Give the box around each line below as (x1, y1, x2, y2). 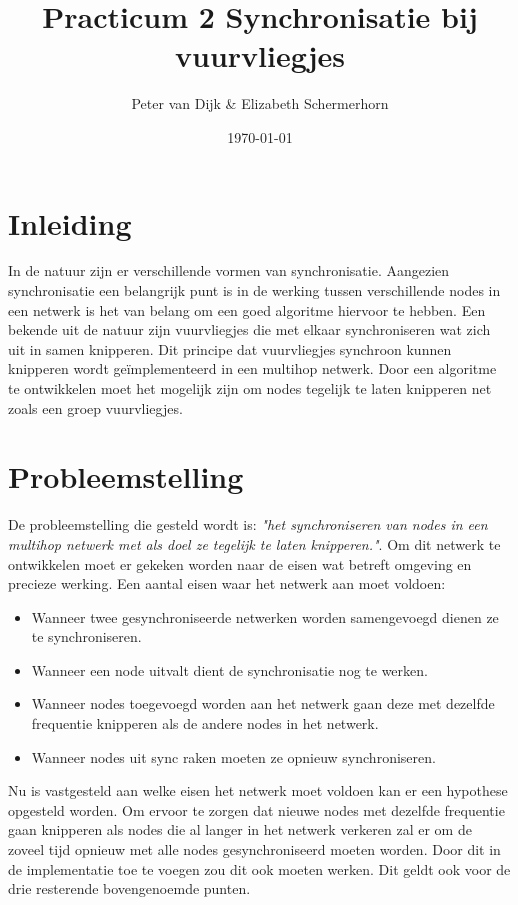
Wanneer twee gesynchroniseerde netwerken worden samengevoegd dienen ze (31, 606, 499, 627)
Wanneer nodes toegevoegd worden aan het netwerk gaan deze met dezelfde (31, 693, 495, 714)
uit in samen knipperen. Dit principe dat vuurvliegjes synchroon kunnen (8, 338, 452, 359)
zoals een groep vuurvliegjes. (8, 397, 183, 418)
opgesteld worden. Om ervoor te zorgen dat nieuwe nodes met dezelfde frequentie (8, 799, 505, 820)
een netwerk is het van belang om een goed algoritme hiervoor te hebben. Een (8, 299, 486, 320)
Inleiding (8, 202, 132, 243)
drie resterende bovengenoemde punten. (8, 878, 251, 899)
